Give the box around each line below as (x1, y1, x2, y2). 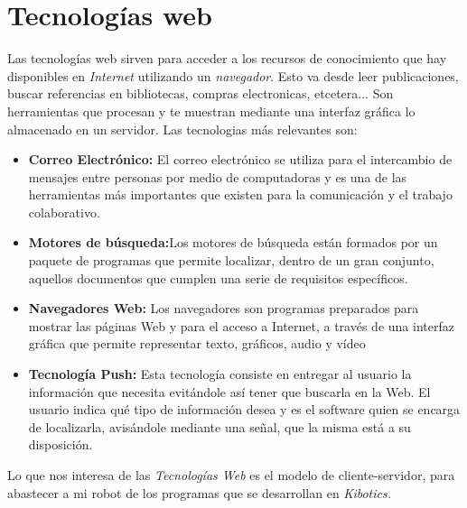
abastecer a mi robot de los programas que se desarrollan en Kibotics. (7, 483, 391, 502)
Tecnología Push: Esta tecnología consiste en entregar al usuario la (28, 365, 412, 383)
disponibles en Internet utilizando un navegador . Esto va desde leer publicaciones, (7, 66, 459, 85)
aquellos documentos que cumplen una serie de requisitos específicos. (28, 268, 408, 287)
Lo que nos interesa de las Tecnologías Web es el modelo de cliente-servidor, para (7, 466, 455, 484)
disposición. (28, 435, 93, 454)
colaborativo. (28, 202, 100, 221)
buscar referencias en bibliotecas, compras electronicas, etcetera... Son (7, 84, 394, 103)
